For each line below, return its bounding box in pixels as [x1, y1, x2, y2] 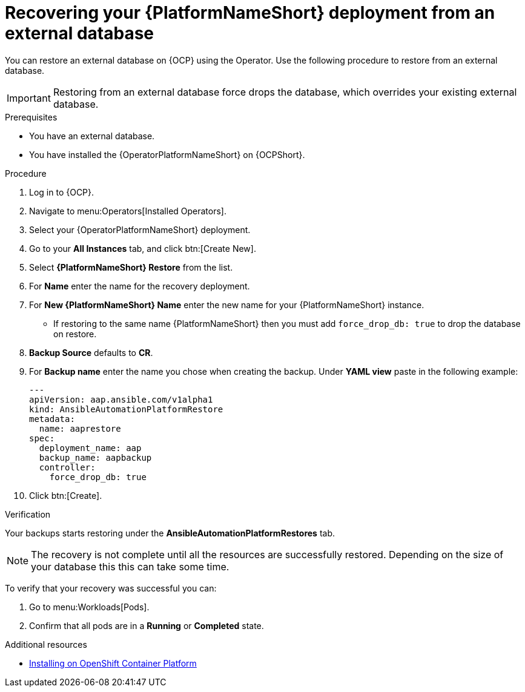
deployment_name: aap [39, 443, 142, 453]
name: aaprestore [39, 423, 121, 433]
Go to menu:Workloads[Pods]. [29, 601, 150, 612]
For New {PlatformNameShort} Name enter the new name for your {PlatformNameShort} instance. [29, 299, 424, 310]
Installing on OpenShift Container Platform [29, 657, 197, 668]
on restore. [53, 328, 97, 339]
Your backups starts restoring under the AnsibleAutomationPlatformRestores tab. [5, 527, 335, 538]
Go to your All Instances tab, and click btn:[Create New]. [29, 243, 256, 254]
